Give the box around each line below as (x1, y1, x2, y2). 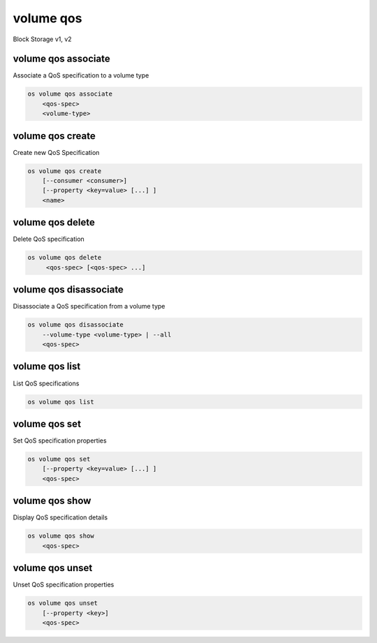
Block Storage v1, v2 (13, 35, 73, 43)
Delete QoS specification (13, 235, 85, 244)
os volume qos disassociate (27, 321, 124, 329)
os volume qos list (27, 398, 94, 406)
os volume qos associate (27, 90, 113, 98)
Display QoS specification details (13, 513, 108, 522)
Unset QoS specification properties (13, 580, 114, 589)
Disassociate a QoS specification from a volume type (13, 302, 165, 311)
